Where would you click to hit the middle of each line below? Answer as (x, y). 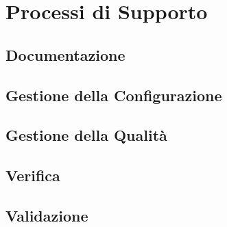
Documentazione (65, 54)
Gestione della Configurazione (114, 95)
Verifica (33, 175)
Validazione (47, 215)
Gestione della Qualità (86, 135)
